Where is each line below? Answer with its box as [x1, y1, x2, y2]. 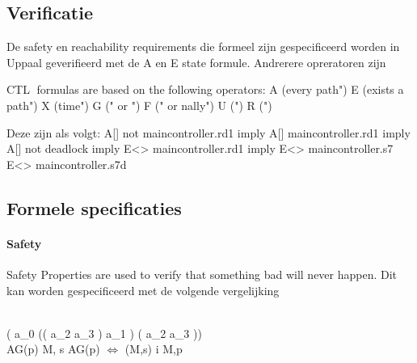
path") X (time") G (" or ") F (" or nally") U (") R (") [6, 96, 272, 113]
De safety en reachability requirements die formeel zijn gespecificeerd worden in [6, 38, 400, 55]
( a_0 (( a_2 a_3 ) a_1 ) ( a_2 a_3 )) [6, 324, 202, 341]
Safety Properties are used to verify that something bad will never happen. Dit [6, 265, 398, 282]
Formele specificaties [6, 195, 182, 220]
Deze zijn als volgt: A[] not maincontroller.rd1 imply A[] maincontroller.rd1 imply [6, 124, 411, 141]
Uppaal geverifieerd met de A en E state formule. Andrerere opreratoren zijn [6, 53, 386, 70]
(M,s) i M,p [124, 340, 183, 357]
